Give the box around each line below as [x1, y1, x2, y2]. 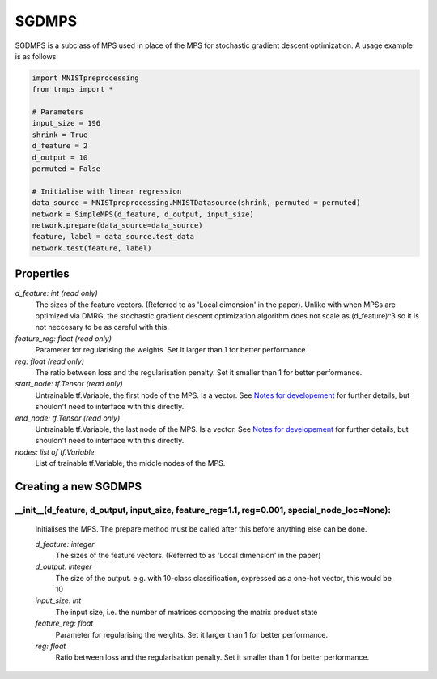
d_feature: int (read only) [15, 288, 99, 298]
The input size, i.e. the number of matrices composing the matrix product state [55, 607, 318, 617]
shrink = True [32, 130, 88, 139]
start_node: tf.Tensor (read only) [15, 379, 123, 389]
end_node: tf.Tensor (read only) [15, 413, 121, 423]
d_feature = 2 [32, 142, 88, 151]
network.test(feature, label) [32, 243, 152, 253]
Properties [15, 267, 70, 281]
